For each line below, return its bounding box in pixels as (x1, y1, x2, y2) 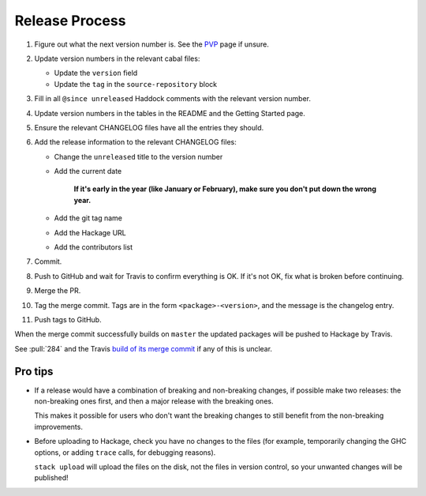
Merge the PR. (34, 286, 81, 295)
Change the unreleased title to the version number (54, 152, 223, 161)
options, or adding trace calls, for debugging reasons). (34, 447, 216, 457)
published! (34, 473, 69, 483)
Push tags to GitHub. (34, 314, 102, 324)
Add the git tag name (54, 213, 122, 223)
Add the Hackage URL (54, 227, 126, 237)
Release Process (14, 12, 126, 29)
